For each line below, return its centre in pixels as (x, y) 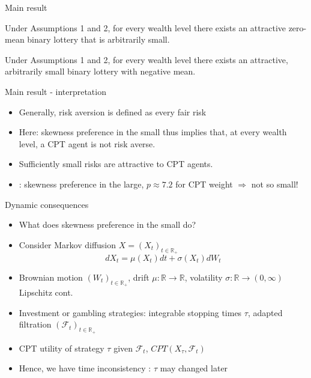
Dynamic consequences (47, 204)
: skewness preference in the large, (81, 184)
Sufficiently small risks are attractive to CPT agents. (116, 164)
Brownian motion (51, 277)
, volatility (204, 277)
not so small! (275, 184)
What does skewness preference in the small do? (107, 224)
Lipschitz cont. (46, 292)
